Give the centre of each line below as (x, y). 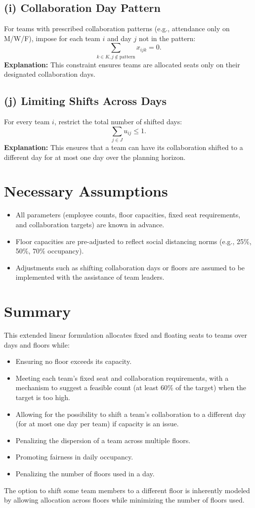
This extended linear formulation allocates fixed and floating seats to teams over (126, 335)
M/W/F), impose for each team (52, 38)
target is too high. (43, 397)
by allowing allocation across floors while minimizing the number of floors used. (124, 500)
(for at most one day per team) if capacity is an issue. (97, 424)
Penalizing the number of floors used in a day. (85, 473)
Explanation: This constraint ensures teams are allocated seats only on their (122, 64)
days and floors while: (37, 344)
